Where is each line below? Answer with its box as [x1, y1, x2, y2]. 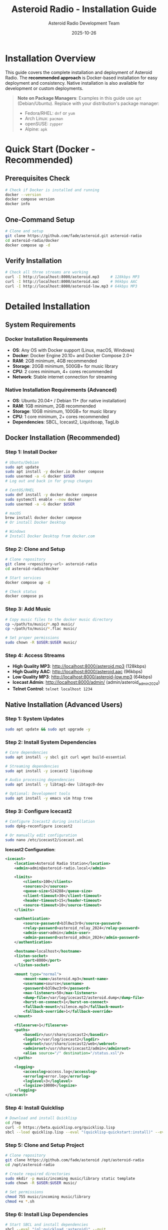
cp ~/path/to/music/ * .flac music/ [5, 626, 77, 632]
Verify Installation [5, 256, 62, 265]
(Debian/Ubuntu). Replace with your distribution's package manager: [17, 100, 159, 106]
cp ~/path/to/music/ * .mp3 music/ [5, 622, 75, 627]
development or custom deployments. [5, 85, 83, 91]
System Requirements [5, 321, 76, 329]
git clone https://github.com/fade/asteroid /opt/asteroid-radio [5, 1157, 144, 1162]
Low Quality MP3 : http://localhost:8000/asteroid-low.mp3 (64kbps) [12, 674, 152, 680]
